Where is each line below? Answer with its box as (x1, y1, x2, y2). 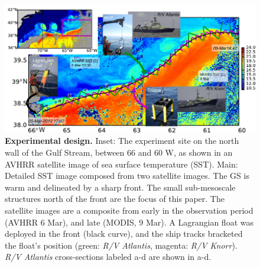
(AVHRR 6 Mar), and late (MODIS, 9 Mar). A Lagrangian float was (5, 215, 253, 228)
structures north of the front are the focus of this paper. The (5, 192, 225, 205)
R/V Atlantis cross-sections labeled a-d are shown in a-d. (5, 250, 212, 263)
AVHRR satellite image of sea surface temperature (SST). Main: (5, 157, 238, 170)
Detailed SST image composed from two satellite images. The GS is (5, 169, 249, 182)
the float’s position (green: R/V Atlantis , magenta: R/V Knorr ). (5, 239, 238, 251)
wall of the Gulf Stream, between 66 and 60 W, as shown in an (5, 146, 233, 159)
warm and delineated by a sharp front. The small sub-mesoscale (5, 181, 236, 193)
